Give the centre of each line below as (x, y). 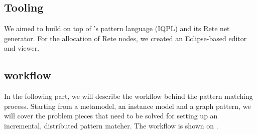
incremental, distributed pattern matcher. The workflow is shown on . (111, 125)
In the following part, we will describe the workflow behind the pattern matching (128, 96)
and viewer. (22, 48)
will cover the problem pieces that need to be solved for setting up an (111, 116)
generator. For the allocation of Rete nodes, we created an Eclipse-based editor (125, 38)
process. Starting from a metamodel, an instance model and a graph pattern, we (127, 106)
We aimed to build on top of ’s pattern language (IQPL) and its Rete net (117, 28)
